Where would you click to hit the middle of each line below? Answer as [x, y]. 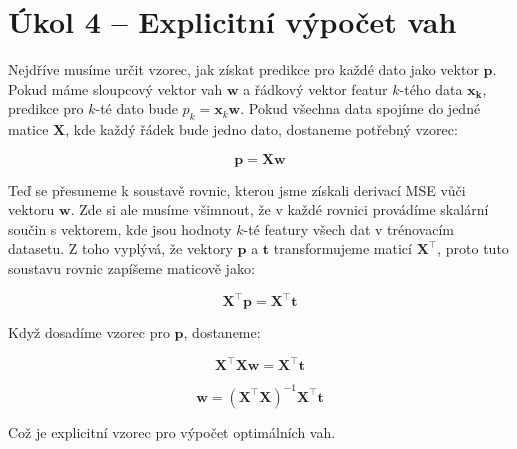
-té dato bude [136, 108]
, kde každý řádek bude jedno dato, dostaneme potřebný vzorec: [261, 129]
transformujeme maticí [342, 248]
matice [28, 129]
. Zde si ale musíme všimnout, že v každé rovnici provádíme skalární [279, 209]
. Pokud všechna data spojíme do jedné [360, 108]
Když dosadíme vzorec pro [89, 332]
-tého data [431, 88]
